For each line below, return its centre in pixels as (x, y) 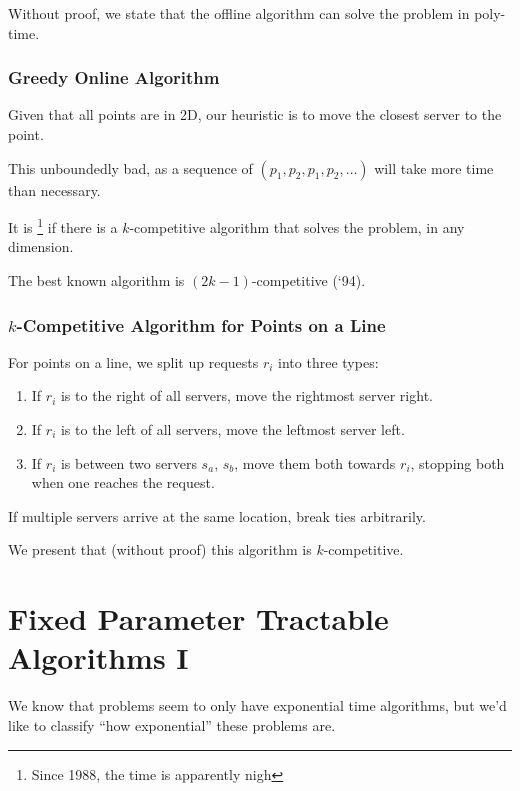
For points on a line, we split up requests (133, 361)
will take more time (434, 167)
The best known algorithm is (96, 280)
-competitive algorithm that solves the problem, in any (297, 226)
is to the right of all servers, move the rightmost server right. (246, 395)
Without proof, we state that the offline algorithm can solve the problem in (239, 13)
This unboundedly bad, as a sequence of (130, 167)
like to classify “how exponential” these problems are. (172, 724)
